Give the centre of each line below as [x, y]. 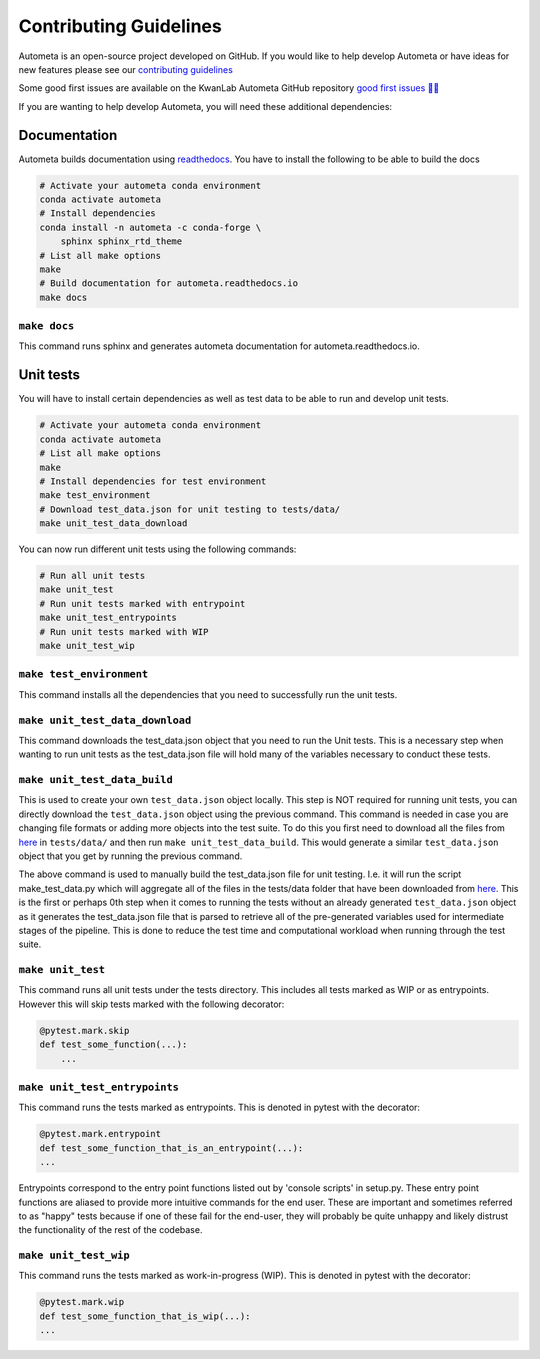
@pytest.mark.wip [82, 1302]
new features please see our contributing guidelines [126, 69]
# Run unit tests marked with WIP [124, 631]
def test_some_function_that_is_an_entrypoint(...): [171, 1148]
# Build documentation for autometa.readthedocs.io [169, 283]
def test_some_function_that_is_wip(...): [145, 1316]
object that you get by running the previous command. [130, 856]
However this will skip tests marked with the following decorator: [151, 1004]
